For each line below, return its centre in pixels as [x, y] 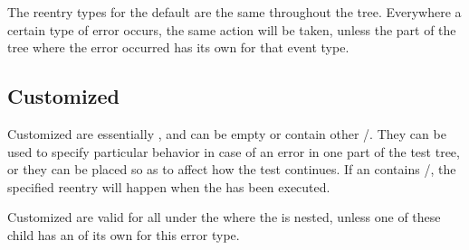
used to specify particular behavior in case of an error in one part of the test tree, [234, 151]
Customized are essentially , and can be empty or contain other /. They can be [227, 133]
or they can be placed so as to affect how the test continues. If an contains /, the [232, 169]
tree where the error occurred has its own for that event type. [178, 47]
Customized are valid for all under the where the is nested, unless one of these [224, 217]
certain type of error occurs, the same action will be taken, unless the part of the [232, 29]
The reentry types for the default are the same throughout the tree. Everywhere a [234, 12]
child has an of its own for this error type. [124, 234]
